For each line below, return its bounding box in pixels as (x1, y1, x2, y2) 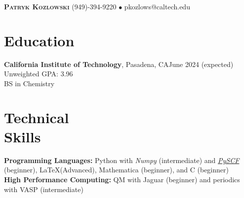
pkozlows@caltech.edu (124, 1, 190, 11)
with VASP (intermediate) (4, 184, 83, 194)
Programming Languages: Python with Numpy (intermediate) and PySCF (4, 155, 240, 165)
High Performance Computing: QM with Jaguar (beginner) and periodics (4, 174, 240, 184)
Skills (4, 126, 41, 146)
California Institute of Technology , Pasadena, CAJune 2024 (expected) (4, 59, 234, 69)
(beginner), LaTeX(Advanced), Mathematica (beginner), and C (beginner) (4, 165, 229, 175)
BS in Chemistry (4, 78, 55, 88)
